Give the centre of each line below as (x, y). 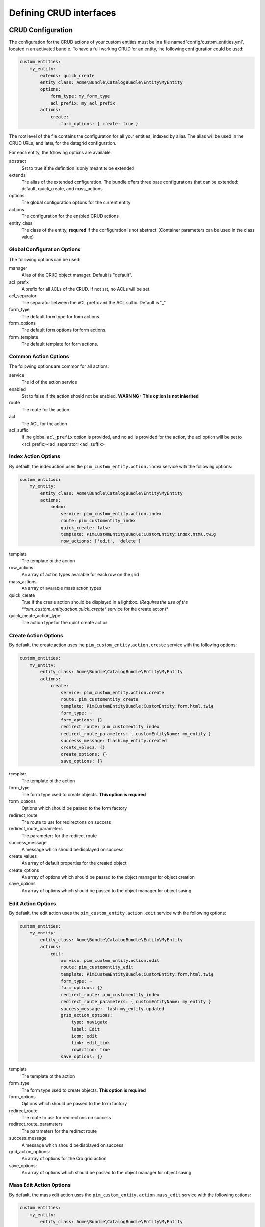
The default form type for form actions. (61, 316)
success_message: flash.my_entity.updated (112, 1008)
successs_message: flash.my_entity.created (114, 741)
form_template (24, 337)
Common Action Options (39, 357)
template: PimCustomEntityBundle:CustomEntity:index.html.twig (138, 534)
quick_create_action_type (35, 615)
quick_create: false (85, 527)
